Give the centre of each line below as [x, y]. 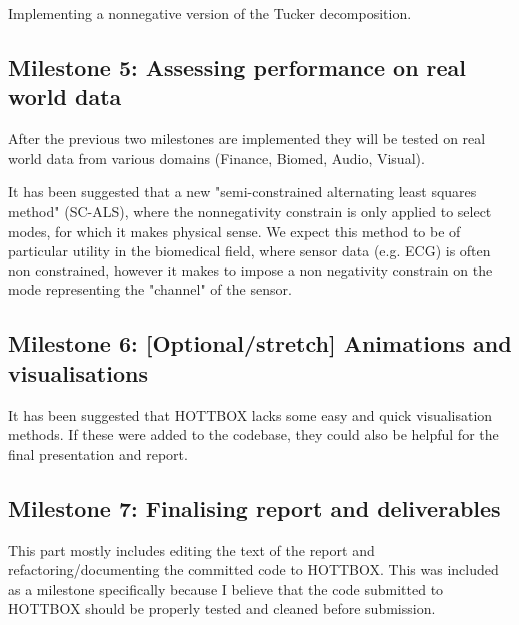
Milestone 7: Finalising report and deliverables [254, 507]
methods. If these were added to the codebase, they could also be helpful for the [253, 434]
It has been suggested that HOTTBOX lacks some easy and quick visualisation [250, 414]
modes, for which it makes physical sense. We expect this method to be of [234, 230]
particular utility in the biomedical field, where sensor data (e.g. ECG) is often [249, 250]
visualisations [78, 372]
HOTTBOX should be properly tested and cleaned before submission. [222, 608]
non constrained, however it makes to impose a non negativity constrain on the [250, 269]
